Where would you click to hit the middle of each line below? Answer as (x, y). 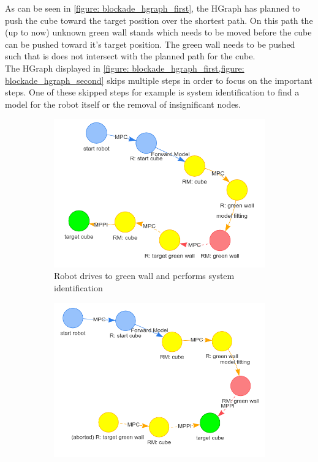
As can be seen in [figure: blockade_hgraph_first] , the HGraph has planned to (153, 8)
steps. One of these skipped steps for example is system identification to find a (152, 92)
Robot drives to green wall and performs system (144, 276)
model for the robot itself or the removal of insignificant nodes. (123, 104)
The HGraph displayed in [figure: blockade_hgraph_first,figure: (125, 68)
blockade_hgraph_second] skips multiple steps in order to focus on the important (159, 80)
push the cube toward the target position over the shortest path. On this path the (159, 20)
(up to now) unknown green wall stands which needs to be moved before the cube (158, 32)
